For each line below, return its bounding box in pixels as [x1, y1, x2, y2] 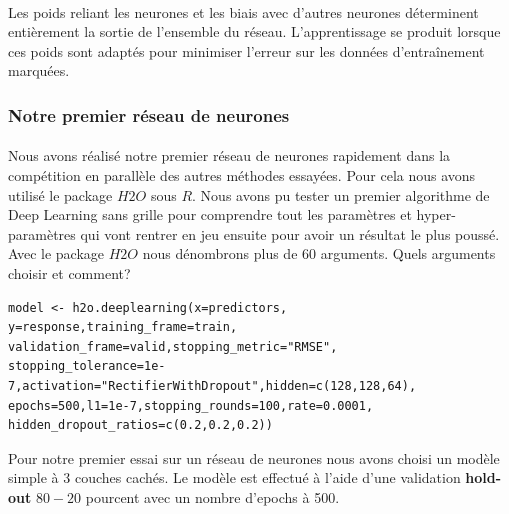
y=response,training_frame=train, [8, 320, 238, 335]
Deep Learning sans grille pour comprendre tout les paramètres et [8, 204, 412, 225]
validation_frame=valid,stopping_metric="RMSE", [8, 339, 338, 354]
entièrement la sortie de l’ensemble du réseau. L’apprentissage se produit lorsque [8, 21, 501, 42]
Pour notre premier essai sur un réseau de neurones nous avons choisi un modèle [8, 447, 500, 468]
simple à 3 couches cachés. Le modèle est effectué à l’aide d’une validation [8, 467, 461, 488]
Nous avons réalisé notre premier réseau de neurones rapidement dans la [8, 145, 451, 166]
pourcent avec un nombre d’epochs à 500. [85, 486, 340, 507]
